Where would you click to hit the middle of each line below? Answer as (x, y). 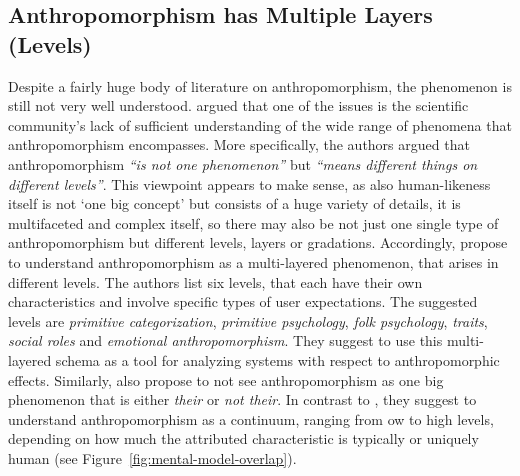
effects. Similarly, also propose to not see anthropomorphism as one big (226, 379)
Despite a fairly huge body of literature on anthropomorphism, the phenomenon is (260, 85)
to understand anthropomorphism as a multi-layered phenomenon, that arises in (253, 261)
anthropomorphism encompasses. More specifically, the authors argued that (239, 144)
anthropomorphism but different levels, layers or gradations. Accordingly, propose (258, 242)
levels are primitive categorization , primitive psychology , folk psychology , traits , (248, 320)
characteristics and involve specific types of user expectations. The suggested (243, 301)
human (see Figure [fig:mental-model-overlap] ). (152, 457)
